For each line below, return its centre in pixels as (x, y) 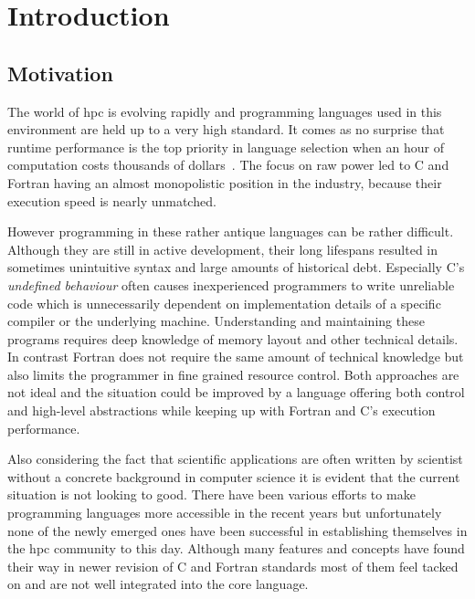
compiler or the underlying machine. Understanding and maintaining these (216, 321)
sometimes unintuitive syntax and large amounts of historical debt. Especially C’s (236, 267)
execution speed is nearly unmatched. (112, 200)
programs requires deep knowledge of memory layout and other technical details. (233, 338)
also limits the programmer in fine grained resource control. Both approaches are (233, 374)
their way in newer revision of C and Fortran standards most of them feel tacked (233, 566)
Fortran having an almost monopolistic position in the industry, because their (225, 182)
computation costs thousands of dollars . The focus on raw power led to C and (228, 165)
